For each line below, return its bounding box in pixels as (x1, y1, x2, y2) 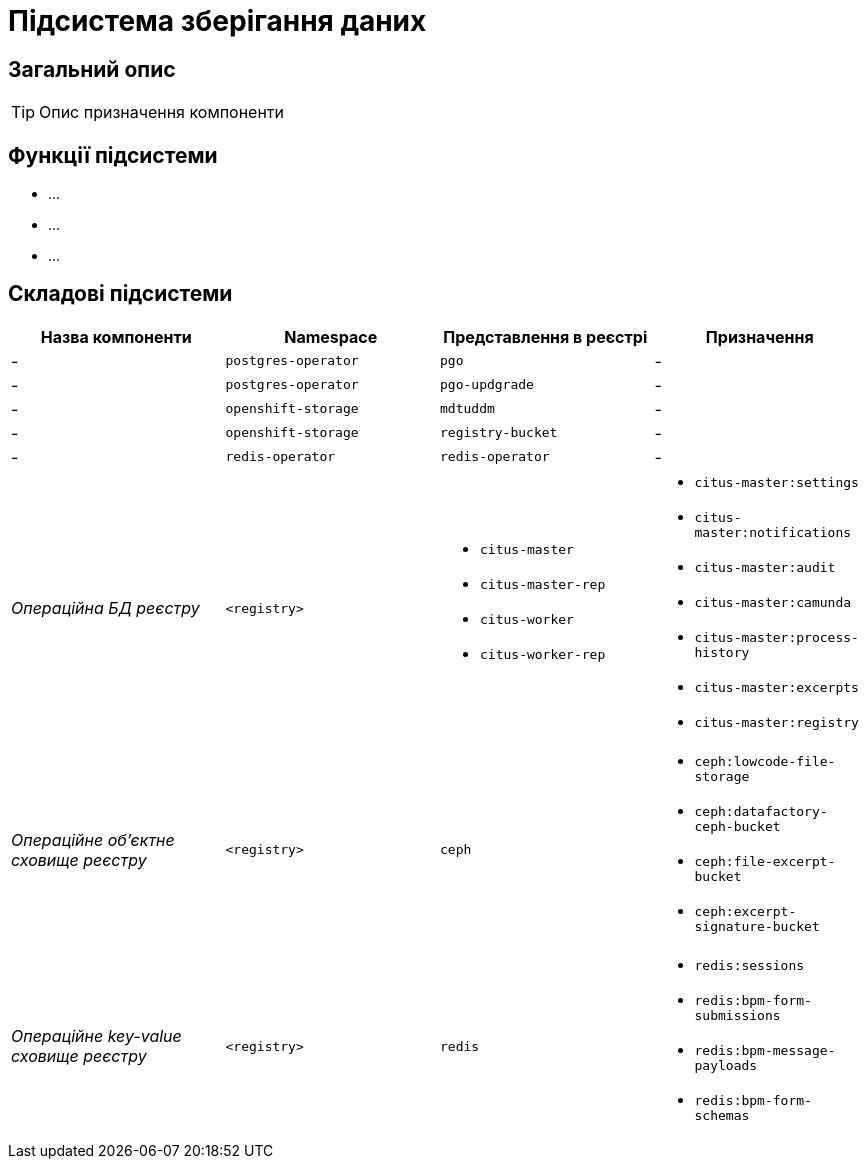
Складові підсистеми (8, 281, 233, 307)
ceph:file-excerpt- (694, 853, 836, 869)
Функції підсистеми (8, 142, 218, 168)
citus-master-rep (480, 577, 606, 593)
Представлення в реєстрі (443, 326, 648, 347)
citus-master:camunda (694, 594, 852, 610)
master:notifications (694, 524, 852, 540)
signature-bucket (694, 918, 820, 934)
